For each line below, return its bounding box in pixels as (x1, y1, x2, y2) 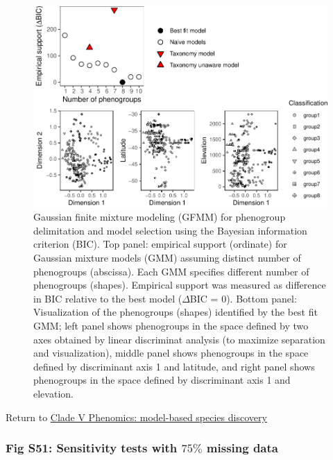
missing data (206, 439, 278, 457)
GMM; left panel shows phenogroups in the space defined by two (33, 318, 309, 332)
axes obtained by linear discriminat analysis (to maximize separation (33, 332, 325, 346)
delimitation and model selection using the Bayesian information (33, 223, 307, 237)
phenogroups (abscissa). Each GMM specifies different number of (33, 264, 309, 278)
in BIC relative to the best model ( (33, 291, 182, 305)
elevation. (33, 386, 74, 400)
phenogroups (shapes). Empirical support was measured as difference (33, 278, 326, 292)
